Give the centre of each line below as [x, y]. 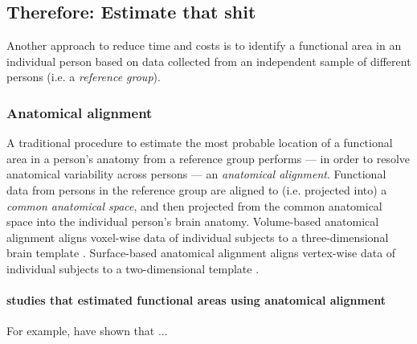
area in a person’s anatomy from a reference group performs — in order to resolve [208, 158]
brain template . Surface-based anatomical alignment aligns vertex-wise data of [201, 253]
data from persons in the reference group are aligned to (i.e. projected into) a [197, 189]
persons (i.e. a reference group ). [84, 77]
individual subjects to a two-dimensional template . [133, 268]
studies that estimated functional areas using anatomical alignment [196, 300]
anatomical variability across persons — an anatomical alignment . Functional [196, 174]
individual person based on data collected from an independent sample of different [209, 61]
